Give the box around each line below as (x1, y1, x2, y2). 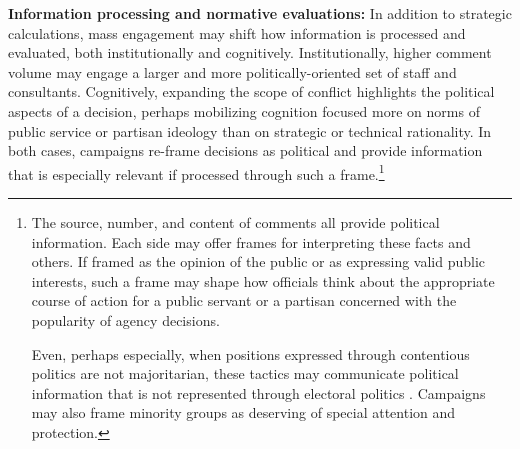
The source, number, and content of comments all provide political (31, 212, 440, 232)
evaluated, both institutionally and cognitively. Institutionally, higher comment (8, 42, 492, 63)
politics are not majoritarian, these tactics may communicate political (31, 363, 459, 384)
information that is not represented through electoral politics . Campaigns (31, 382, 486, 403)
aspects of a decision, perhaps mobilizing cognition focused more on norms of (8, 100, 480, 121)
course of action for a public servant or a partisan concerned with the (31, 290, 457, 311)
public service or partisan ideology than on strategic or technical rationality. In (8, 120, 492, 141)
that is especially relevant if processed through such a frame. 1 (8, 160, 385, 184)
